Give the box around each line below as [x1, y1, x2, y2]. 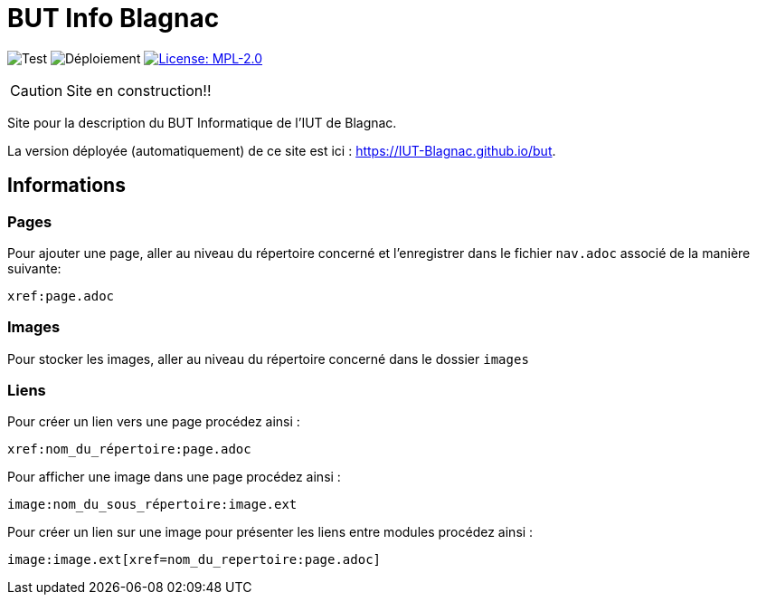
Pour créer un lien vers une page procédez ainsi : [7, 414, 300, 430]
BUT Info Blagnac [7, 3, 220, 33]
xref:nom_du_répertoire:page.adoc [7, 442, 251, 457]
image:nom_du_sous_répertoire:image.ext [7, 497, 298, 512]
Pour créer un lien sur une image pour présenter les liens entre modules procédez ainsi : [7, 524, 534, 540]
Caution [10, 81, 63, 100]
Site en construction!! [66, 81, 212, 100]
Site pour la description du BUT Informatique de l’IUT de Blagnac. [7, 114, 397, 130]
